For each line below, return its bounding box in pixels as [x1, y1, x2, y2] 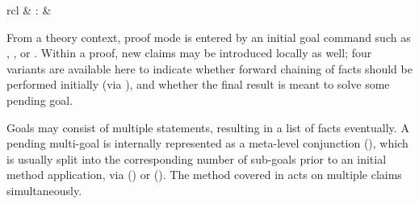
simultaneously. [6, 181, 82, 198]
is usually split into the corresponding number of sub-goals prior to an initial [6, 150, 387, 167]
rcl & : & [6, 2, 52, 18]
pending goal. [6, 91, 73, 108]
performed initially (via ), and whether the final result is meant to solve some [6, 76, 390, 93]
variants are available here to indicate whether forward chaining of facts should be [6, 60, 413, 77]
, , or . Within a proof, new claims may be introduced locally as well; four [6, 44, 372, 61]
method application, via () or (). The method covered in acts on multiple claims [6, 166, 402, 183]
